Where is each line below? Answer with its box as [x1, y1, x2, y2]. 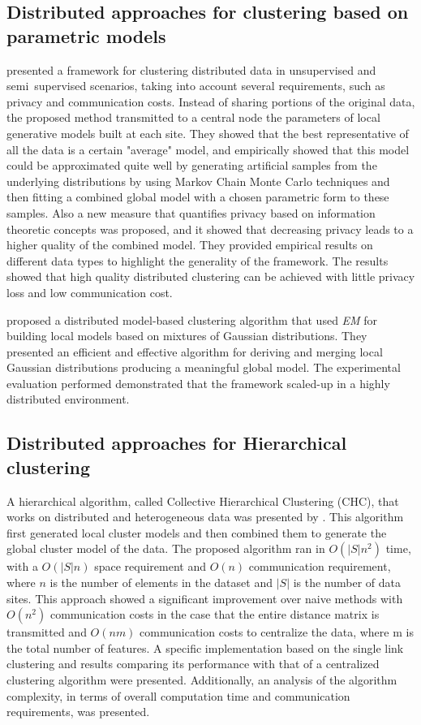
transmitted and [6, 624, 87, 641]
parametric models [6, 23, 166, 48]
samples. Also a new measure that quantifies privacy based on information [6, 204, 376, 221]
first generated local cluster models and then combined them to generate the [6, 524, 387, 541]
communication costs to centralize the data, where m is [140, 624, 414, 641]
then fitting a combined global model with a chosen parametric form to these [6, 188, 389, 205]
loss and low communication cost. [6, 283, 173, 300]
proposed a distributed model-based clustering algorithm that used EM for [6, 311, 378, 328]
